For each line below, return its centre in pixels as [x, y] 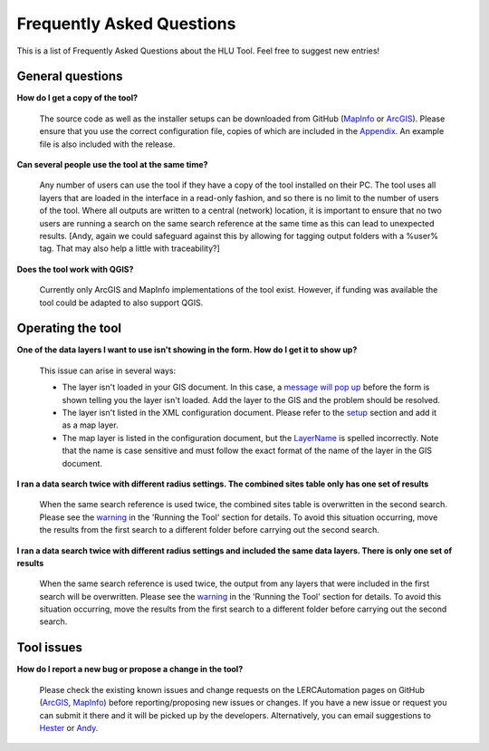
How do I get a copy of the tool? [77, 98]
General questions [70, 77]
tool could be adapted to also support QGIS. [121, 303]
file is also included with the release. [107, 144]
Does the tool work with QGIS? [75, 269]
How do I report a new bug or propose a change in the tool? [130, 669]
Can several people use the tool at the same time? [112, 165]
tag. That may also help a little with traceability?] [130, 248]
